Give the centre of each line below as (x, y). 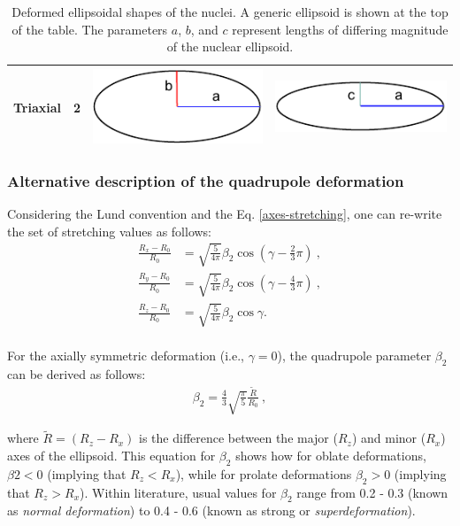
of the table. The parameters (90, 29)
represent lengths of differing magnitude (340, 29)
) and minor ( (389, 438)
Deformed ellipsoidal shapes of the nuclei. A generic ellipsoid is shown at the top (230, 12)
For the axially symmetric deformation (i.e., (126, 356)
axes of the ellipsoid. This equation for (111, 455)
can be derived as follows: (77, 374)
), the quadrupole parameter (354, 356)
